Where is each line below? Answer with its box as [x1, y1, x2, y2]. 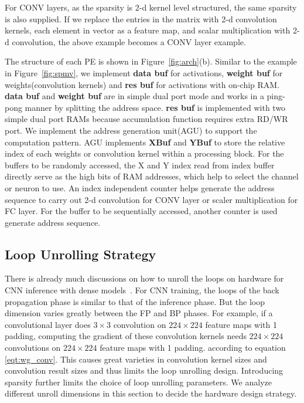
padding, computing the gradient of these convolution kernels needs [5, 330, 247, 342]
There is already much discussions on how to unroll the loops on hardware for [5, 272, 284, 285]
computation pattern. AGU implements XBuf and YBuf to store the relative [5, 136, 285, 148]
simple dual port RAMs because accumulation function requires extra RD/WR [5, 113, 288, 125]
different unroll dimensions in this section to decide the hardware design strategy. [5, 387, 297, 399]
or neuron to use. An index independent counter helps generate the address [5, 181, 275, 194]
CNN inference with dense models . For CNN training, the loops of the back [5, 284, 279, 296]
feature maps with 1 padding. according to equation [100, 341, 286, 354]
